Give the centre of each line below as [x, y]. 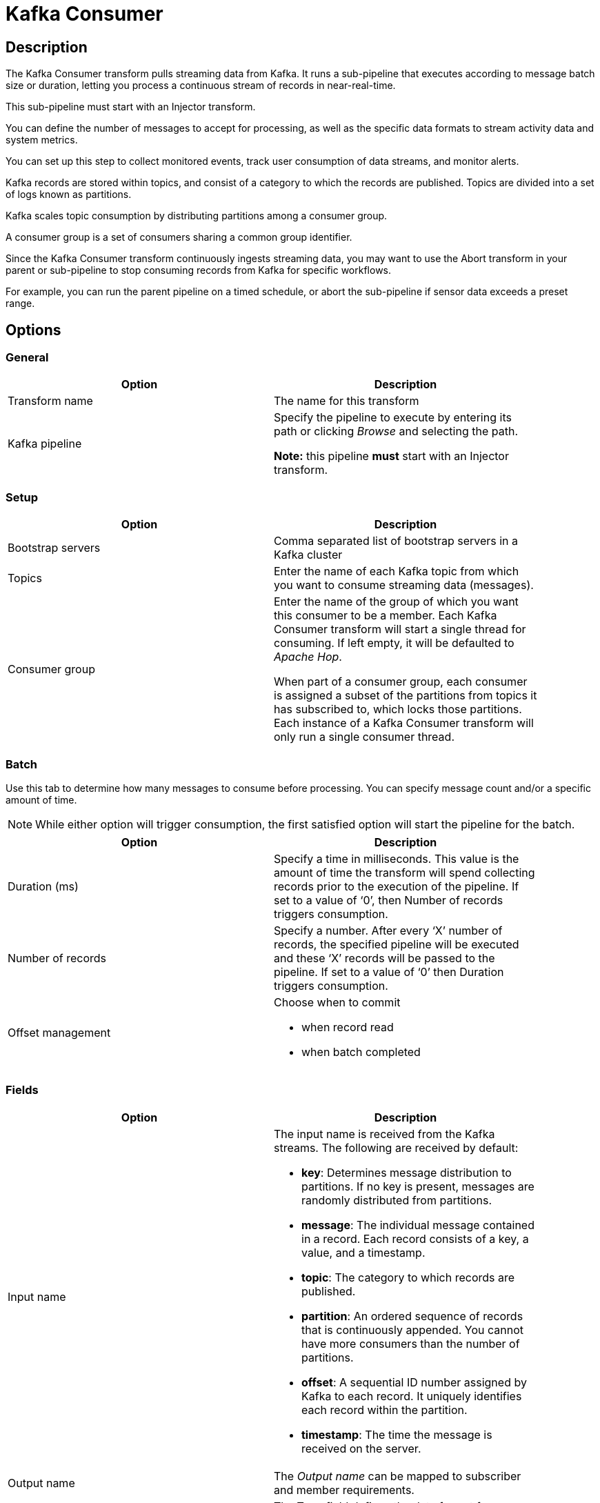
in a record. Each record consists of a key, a [415, 1238]
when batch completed [361, 1052]
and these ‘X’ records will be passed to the [384, 958]
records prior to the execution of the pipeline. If [397, 886]
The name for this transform [347, 401]
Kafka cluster [308, 555]
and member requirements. [344, 1490]
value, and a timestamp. [363, 1252]
